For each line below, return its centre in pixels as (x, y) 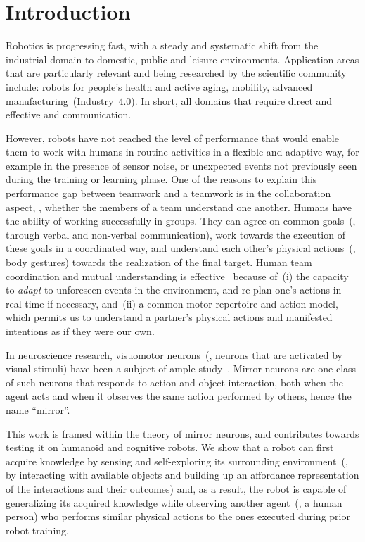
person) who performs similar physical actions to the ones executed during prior (178, 516)
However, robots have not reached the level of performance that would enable (172, 138)
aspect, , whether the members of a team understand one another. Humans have (179, 207)
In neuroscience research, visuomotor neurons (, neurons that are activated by (174, 354)
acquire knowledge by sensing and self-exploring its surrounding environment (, (177, 461)
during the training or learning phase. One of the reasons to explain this (161, 179)
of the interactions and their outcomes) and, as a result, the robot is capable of (176, 488)
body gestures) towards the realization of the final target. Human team (159, 262)
